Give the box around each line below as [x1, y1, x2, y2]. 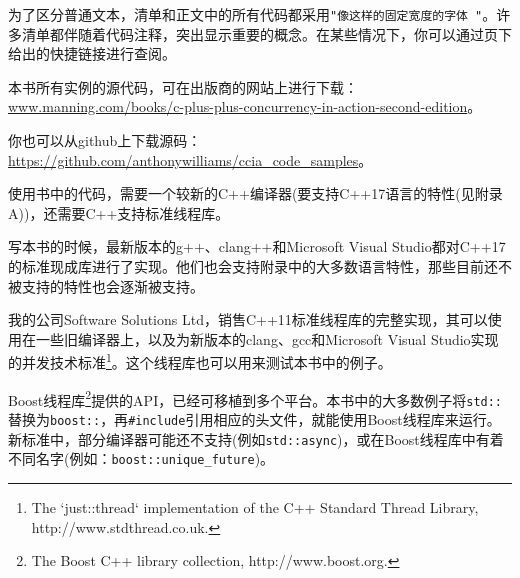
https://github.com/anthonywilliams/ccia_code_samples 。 [8, 149, 373, 170]
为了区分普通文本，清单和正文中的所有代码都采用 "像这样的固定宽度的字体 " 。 [8, 4, 497, 24]
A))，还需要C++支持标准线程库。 [8, 202, 230, 223]
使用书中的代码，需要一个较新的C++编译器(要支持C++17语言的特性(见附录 [8, 183, 503, 204]
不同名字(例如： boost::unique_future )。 [8, 448, 275, 469]
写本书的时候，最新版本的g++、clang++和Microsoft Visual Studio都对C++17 [8, 236, 506, 257]
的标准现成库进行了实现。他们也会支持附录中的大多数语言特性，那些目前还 [8, 256, 498, 276]
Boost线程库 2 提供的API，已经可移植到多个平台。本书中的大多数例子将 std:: [8, 386, 503, 410]
